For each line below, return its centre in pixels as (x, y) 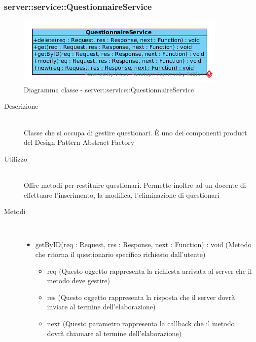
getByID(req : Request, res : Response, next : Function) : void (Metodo (143, 244)
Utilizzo (16, 158)
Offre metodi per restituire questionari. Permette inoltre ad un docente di (135, 185)
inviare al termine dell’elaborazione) (101, 307)
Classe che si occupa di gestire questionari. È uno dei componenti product (135, 132)
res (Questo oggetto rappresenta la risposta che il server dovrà (141, 297)
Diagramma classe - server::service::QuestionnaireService (109, 89)
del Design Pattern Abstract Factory (79, 142)
